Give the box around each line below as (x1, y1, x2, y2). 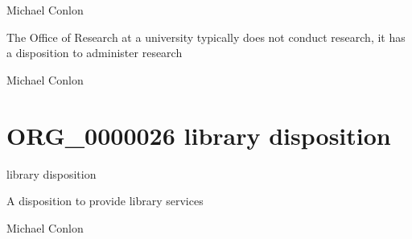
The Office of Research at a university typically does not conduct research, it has (6, 28, 406, 45)
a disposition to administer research (6, 44, 183, 61)
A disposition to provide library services (6, 192, 204, 209)
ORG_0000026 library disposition (6, 118, 391, 151)
